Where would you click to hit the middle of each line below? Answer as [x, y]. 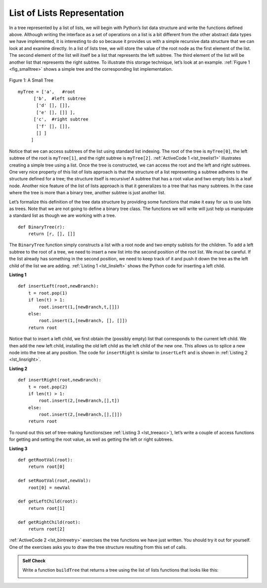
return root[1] [46, 508]
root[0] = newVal [49, 487]
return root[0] [46, 467]
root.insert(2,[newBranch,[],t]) [79, 401]
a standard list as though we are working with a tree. [63, 215]
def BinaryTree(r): [42, 227]
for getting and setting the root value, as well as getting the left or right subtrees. [91, 439]
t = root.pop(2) [48, 387]
